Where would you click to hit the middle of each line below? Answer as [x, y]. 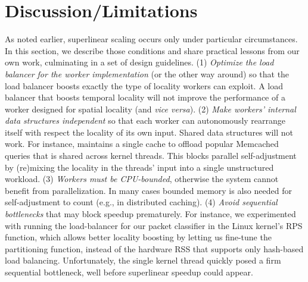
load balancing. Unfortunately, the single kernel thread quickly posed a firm [143, 260]
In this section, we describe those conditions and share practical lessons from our [152, 50]
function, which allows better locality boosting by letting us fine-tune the [138, 237]
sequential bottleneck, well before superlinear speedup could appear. [129, 272]
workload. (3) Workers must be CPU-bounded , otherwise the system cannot [142, 179]
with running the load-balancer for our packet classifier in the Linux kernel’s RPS [154, 225]
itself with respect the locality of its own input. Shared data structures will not [149, 132]
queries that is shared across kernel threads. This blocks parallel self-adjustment [151, 156]
